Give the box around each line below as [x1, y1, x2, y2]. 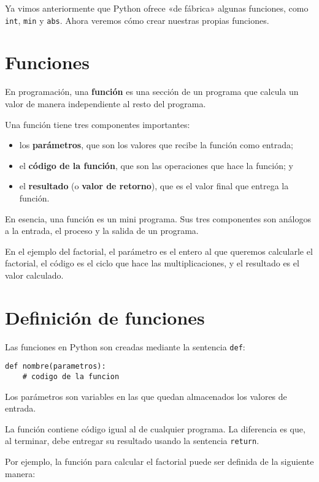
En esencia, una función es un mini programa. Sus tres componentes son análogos [5, 212, 312, 225]
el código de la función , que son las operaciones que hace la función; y [19, 159, 293, 171]
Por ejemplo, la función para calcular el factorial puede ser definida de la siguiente [5, 455, 314, 468]
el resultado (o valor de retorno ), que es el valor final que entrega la [19, 179, 289, 192]
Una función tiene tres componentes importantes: [5, 118, 190, 130]
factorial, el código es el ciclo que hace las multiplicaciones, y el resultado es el [5, 257, 299, 269]
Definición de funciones [5, 304, 205, 329]
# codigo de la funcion [22, 372, 120, 381]
